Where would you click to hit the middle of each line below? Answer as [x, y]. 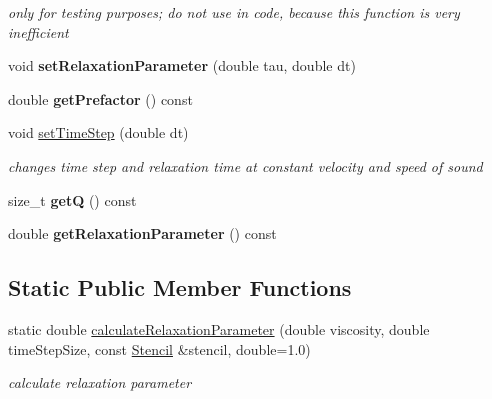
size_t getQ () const [72, 199]
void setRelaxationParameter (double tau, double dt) [182, 65]
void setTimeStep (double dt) [98, 132]
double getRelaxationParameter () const [142, 233]
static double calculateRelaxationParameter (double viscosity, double [219, 328]
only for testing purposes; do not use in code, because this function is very [234, 12]
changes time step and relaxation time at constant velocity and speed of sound [245, 165]
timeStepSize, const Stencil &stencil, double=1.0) [159, 348]
